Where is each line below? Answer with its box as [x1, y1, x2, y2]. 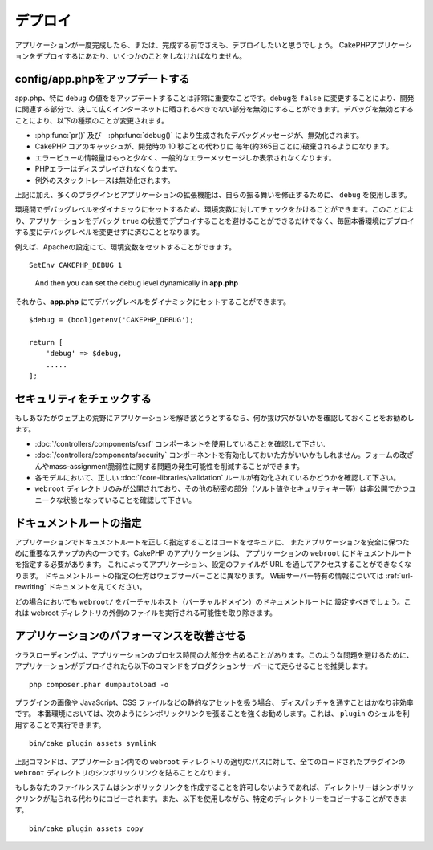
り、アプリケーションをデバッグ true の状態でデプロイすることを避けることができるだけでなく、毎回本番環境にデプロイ [14, 216, 415, 225]
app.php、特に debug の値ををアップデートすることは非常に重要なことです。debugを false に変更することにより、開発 [14, 93, 415, 103]
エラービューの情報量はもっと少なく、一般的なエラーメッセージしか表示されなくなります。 [34, 152, 336, 162]
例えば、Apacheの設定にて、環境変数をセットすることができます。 [14, 241, 237, 252]
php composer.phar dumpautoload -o [29, 680, 169, 689]
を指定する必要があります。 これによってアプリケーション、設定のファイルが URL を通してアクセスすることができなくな [14, 560, 412, 569]
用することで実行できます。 [14, 720, 106, 730]
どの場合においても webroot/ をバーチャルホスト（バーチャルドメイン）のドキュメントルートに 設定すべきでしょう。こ [14, 597, 412, 606]
